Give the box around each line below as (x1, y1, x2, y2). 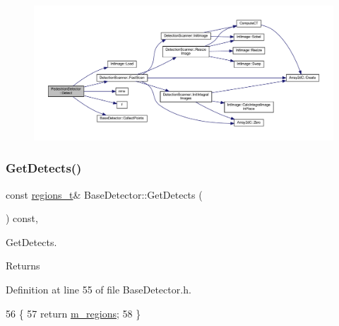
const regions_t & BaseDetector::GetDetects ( (6, 187, 203, 202)
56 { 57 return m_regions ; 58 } (6, 305, 141, 320)
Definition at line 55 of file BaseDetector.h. (6, 282, 191, 297)
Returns (6, 258, 40, 273)
